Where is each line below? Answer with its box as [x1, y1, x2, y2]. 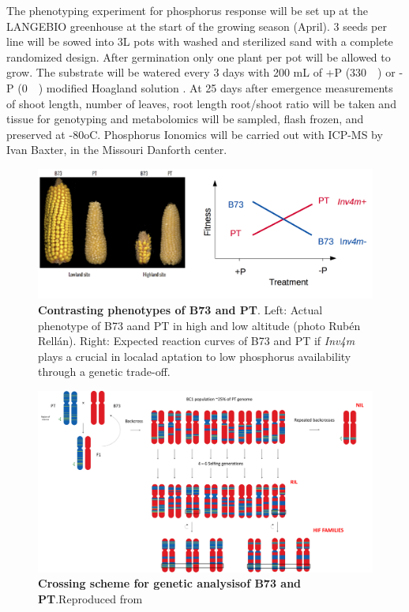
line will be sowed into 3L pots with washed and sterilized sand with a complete [6, 33, 393, 50]
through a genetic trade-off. [38, 363, 171, 380]
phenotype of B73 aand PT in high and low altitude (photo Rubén [38, 317, 361, 333]
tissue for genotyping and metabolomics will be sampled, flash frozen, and [6, 111, 364, 127]
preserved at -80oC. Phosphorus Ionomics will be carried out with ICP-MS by [6, 126, 383, 142]
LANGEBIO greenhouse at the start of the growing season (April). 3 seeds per [6, 17, 387, 34]
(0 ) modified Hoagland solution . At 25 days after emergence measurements [17, 79, 393, 96]
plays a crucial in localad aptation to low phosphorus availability [38, 347, 351, 364]
